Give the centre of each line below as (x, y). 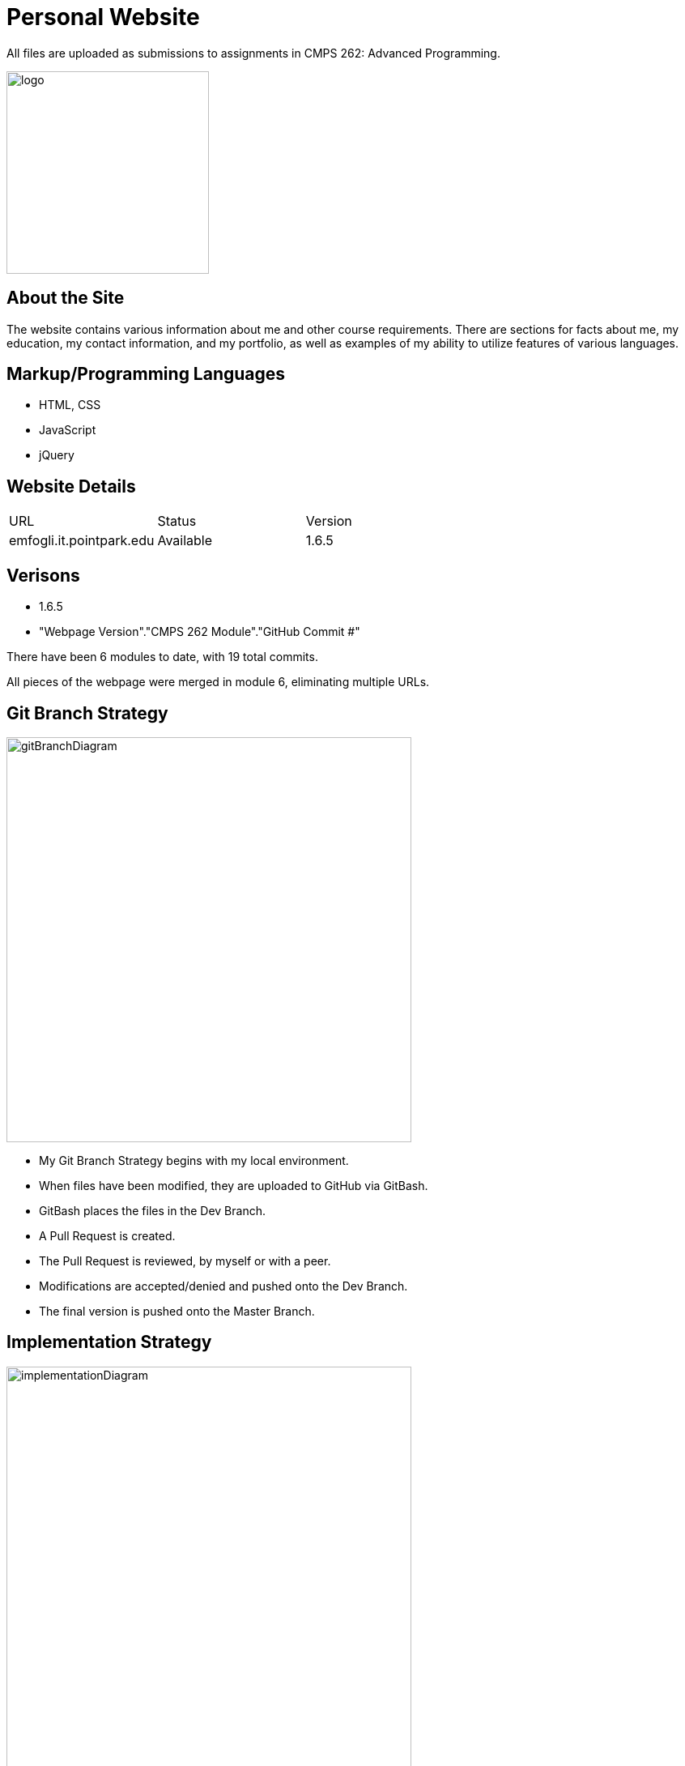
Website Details (71, 486)
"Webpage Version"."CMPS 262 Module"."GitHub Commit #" (200, 632)
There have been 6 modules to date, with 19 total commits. (162, 657)
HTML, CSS (70, 405)
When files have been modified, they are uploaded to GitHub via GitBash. (234, 1185)
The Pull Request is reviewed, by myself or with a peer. (185, 1261)
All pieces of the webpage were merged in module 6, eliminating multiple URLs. (218, 682)
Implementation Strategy (109, 1342)
